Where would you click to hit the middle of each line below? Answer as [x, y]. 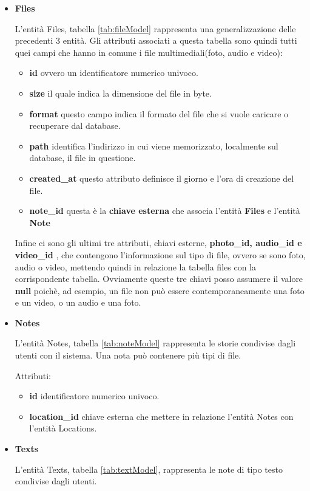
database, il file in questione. [83, 158]
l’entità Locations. [63, 428]
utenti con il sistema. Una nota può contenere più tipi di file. [128, 355]
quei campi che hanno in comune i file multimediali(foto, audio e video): [149, 52]
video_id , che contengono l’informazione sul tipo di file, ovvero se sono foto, [160, 254]
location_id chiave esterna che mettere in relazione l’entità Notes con [161, 416]
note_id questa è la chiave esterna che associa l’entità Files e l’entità [165, 211]
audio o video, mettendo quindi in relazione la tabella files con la [135, 266]
